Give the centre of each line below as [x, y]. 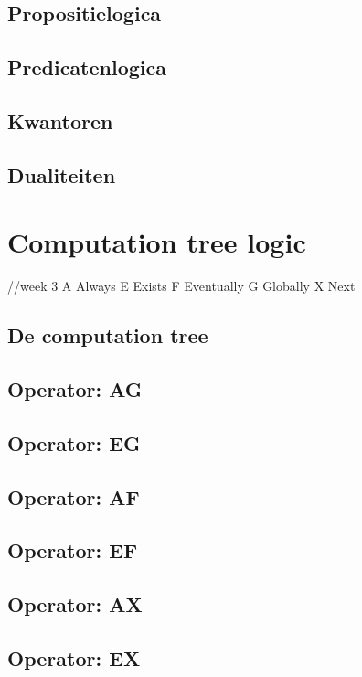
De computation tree [108, 335]
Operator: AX [75, 604]
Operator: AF [74, 496]
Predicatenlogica [87, 67]
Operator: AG [75, 389]
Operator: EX [74, 657]
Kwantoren [60, 120]
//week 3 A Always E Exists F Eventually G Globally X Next [181, 286]
